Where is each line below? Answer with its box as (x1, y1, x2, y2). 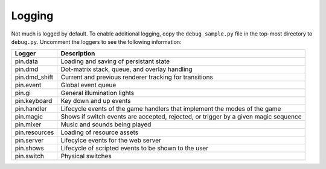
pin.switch (14, 152, 45, 161)
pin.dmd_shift (14, 73, 54, 81)
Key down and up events (60, 97, 131, 105)
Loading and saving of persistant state (60, 57, 170, 66)
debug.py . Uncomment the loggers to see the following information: (11, 38, 182, 45)
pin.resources (14, 128, 54, 137)
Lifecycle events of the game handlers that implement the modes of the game (60, 105, 281, 113)
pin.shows (14, 144, 45, 153)
